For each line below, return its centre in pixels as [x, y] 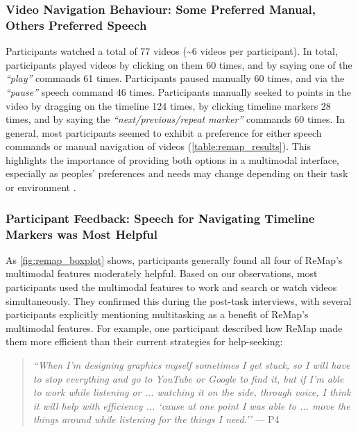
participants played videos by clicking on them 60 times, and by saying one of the [179, 64]
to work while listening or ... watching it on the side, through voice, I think [192, 392]
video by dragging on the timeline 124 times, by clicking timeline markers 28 [168, 105]
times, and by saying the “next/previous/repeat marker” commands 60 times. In [175, 119]
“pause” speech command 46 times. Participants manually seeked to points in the [178, 91]
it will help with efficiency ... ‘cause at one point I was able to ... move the [191, 405]
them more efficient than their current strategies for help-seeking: [144, 341]
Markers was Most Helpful [82, 234]
